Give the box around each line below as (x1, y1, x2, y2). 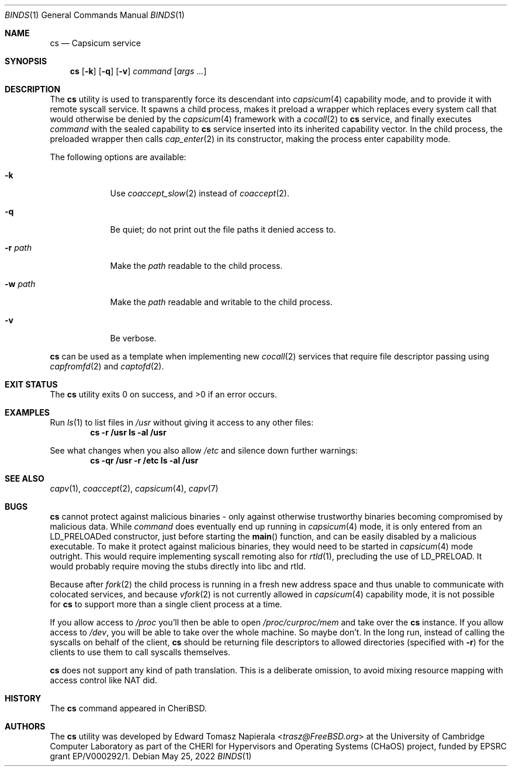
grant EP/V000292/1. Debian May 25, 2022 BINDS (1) (50, 751, 252, 761)
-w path (5, 279, 36, 289)
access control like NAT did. (50, 675, 157, 685)
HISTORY (5, 693, 41, 703)
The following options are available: (50, 152, 186, 162)
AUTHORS (5, 721, 46, 731)
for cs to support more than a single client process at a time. (50, 599, 282, 609)
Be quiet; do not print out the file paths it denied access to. (110, 224, 336, 234)
